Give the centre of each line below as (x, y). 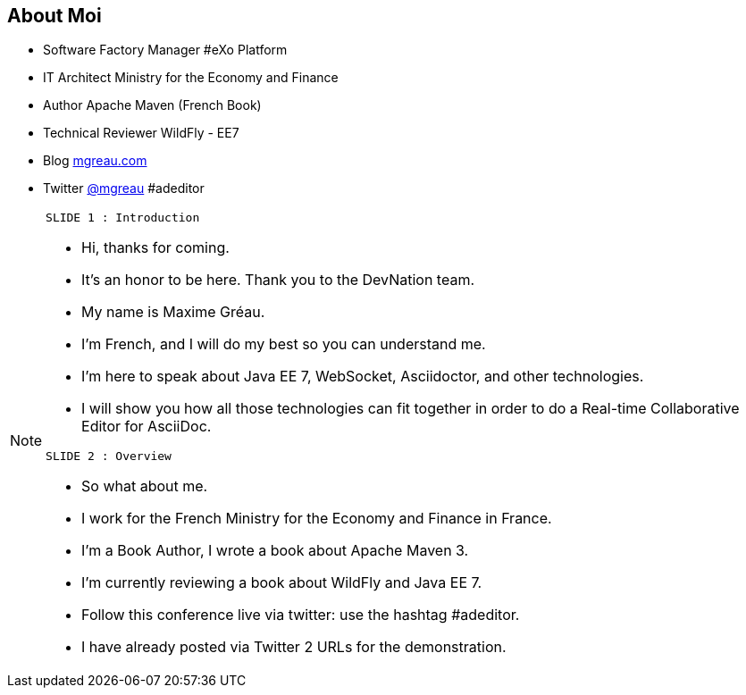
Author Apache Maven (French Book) (152, 105)
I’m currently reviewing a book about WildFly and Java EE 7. (282, 583)
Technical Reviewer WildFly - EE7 (141, 133)
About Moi (54, 16)
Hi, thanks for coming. (155, 248)
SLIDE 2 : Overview (109, 456)
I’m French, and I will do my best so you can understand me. (284, 344)
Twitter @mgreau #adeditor (124, 188)
